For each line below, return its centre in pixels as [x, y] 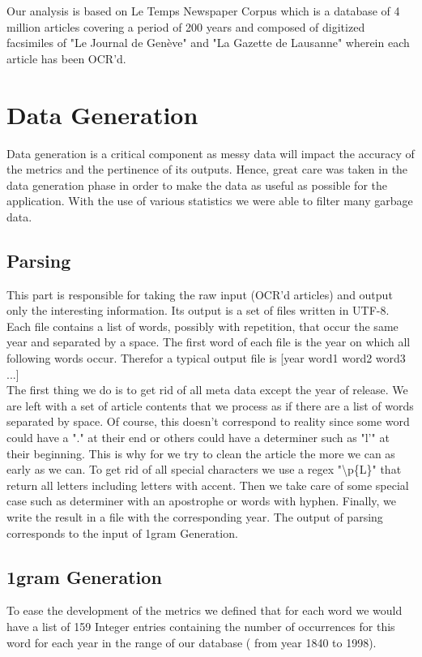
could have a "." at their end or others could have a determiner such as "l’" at [198, 438]
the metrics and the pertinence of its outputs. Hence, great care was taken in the [207, 169]
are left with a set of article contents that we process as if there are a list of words [210, 405]
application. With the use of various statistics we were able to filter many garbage [210, 201]
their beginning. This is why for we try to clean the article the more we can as [201, 453]
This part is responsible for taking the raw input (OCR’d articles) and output [200, 294]
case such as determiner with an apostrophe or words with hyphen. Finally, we [202, 501]
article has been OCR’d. [66, 58]
